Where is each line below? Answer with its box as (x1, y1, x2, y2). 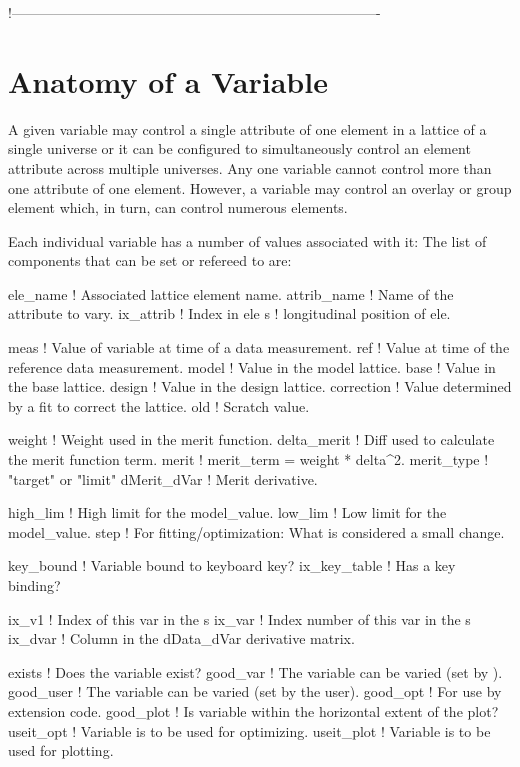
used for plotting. (8, 740, 114, 761)
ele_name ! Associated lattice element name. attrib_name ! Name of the (8, 283, 454, 304)
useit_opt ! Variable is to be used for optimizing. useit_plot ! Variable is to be (8, 720, 491, 741)
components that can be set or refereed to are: (8, 250, 292, 271)
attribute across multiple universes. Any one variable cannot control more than (8, 157, 492, 178)
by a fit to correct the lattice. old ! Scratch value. (8, 395, 310, 416)
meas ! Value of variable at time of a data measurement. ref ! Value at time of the (8, 337, 510, 358)
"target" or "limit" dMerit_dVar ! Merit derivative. (8, 468, 318, 489)
